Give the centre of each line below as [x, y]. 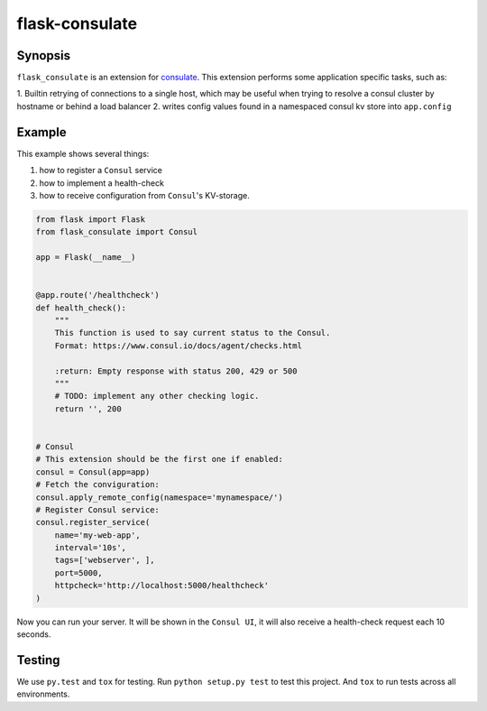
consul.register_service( [93, 522]
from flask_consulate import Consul [117, 232]
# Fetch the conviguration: [97, 485]
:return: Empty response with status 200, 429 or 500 [176, 371]
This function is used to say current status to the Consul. [193, 333]
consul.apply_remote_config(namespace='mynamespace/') [159, 497]
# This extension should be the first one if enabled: [159, 459]
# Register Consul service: [97, 509]
